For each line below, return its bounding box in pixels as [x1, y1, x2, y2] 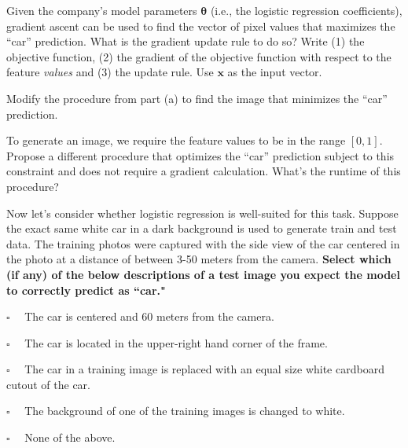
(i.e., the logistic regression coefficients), [210, 2, 402, 18]
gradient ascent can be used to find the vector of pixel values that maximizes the [6, 17, 395, 34]
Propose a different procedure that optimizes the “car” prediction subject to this [6, 147, 395, 163]
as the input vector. [227, 64, 322, 80]
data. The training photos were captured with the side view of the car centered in [6, 235, 400, 252]
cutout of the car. [6, 376, 90, 392]
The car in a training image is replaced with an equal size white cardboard [24, 361, 384, 377]
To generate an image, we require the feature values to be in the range [6, 132, 346, 149]
